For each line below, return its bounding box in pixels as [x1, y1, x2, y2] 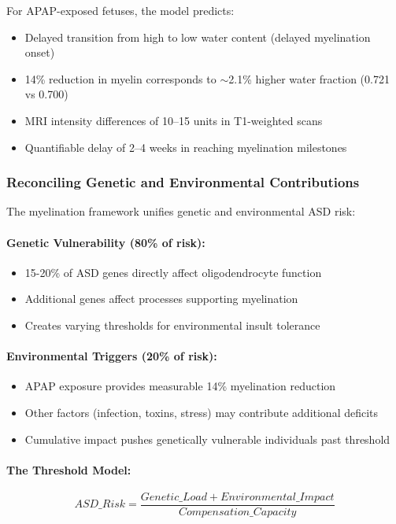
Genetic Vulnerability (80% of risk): [6, 234, 205, 250]
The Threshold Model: [6, 461, 131, 478]
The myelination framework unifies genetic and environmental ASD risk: [6, 203, 356, 220]
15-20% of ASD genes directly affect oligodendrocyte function [24, 264, 322, 280]
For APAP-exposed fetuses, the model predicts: [6, 2, 235, 18]
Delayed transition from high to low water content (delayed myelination [24, 28, 371, 45]
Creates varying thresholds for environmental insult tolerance [24, 316, 320, 333]
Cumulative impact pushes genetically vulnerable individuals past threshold [24, 430, 390, 447]
